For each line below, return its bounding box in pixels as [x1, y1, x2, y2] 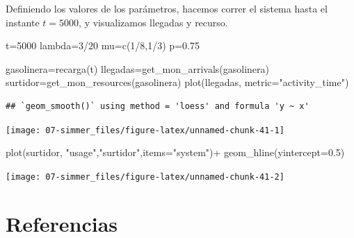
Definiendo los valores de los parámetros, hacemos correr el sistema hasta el [6, 1, 328, 15]
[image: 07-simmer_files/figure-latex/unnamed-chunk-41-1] [6, 125, 284, 135]
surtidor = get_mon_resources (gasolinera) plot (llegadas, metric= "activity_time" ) [6, 75, 349, 90]
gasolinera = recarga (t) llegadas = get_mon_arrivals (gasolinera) [6, 61, 270, 76]
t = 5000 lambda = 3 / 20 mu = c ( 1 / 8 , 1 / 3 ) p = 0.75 [6, 38, 200, 53]
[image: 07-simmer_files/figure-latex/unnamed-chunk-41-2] [6, 171, 284, 182]
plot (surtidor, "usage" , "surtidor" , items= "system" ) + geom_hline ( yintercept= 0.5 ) [6, 145, 345, 160]
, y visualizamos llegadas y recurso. [79, 15, 228, 29]
